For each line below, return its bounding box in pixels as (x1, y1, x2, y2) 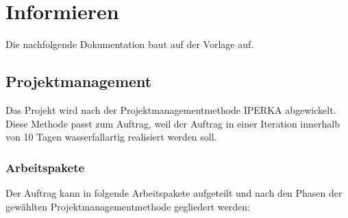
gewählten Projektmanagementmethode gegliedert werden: (5, 199, 250, 213)
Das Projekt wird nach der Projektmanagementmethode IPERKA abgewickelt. (5, 102, 336, 117)
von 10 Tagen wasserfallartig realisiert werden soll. (5, 130, 217, 144)
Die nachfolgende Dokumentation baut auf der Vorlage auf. (5, 37, 254, 51)
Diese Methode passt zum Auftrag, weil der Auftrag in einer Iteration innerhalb (5, 116, 340, 130)
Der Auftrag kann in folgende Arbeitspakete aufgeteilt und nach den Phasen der (5, 185, 343, 199)
